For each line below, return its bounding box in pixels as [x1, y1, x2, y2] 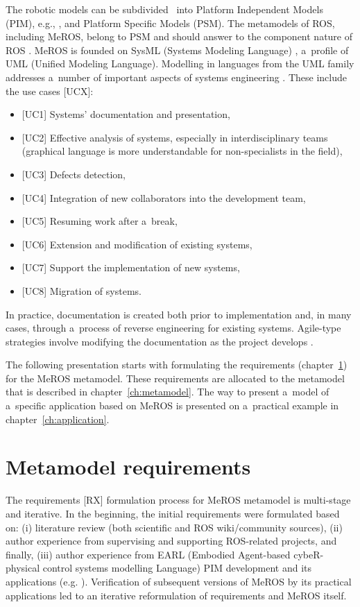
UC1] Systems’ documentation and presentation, [24, 107, 230, 121]
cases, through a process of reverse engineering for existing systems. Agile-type [6, 320, 341, 335]
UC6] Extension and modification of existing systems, [24, 237, 252, 251]
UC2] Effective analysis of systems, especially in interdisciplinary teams [24, 130, 328, 144]
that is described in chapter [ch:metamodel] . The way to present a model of [6, 384, 329, 399]
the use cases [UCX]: [6, 83, 94, 98]
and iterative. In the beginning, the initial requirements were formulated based [6, 506, 340, 520]
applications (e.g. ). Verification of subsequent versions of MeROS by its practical [6, 574, 352, 588]
